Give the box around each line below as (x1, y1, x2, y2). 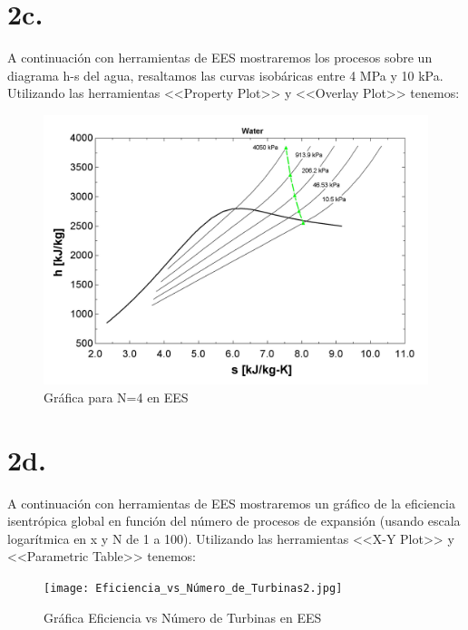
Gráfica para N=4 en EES (44, 387, 189, 406)
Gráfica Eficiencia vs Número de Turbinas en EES (44, 607, 322, 626)
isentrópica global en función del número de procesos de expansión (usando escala (7, 511, 461, 530)
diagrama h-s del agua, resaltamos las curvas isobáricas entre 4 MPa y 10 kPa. (7, 65, 444, 84)
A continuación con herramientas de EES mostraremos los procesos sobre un (7, 48, 433, 67)
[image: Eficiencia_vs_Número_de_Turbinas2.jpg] (44, 581, 343, 595)
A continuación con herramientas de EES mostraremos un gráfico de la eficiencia (7, 493, 455, 512)
